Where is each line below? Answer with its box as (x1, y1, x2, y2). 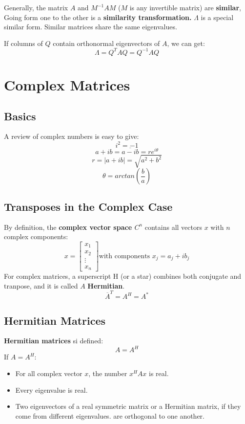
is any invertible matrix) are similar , (129, 2, 241, 12)
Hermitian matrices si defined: (4, 335, 103, 346)
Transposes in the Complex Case (4, 199, 173, 214)
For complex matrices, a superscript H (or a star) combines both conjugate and (4, 271, 242, 281)
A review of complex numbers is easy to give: (4, 131, 139, 141)
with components (99, 252, 150, 260)
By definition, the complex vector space (4, 222, 132, 232)
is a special (201, 12, 234, 22)
